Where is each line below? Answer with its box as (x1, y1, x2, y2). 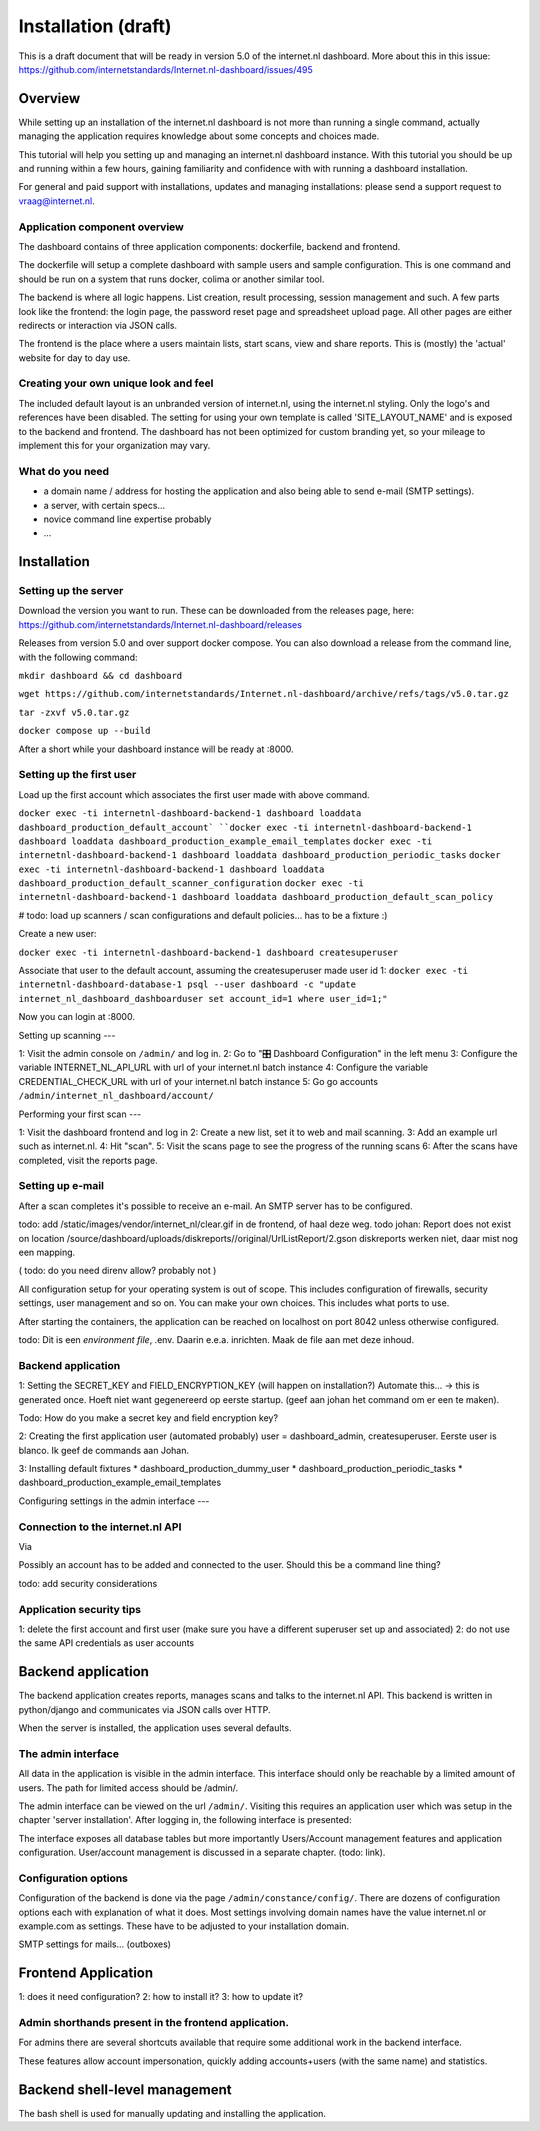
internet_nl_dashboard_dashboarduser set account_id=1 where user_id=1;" (18, 993, 389, 1004)
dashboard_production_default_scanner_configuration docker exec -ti (18, 878, 364, 889)
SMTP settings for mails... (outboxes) (18, 1938, 172, 1950)
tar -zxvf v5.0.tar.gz (18, 706, 130, 718)
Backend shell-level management (18, 2081, 232, 2098)
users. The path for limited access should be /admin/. (18, 1781, 239, 1794)
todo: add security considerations (18, 1577, 158, 1589)
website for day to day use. (18, 351, 131, 364)
